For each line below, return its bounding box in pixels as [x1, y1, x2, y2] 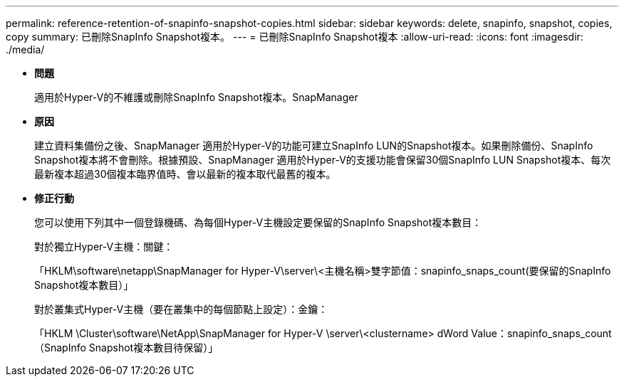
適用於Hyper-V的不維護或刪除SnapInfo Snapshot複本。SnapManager [34, 91, 358, 103]
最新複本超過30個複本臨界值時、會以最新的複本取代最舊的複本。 [34, 168, 336, 180]
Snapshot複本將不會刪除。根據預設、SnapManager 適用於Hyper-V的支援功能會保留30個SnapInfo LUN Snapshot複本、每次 [34, 154, 611, 166]
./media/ [6, 43, 45, 55]
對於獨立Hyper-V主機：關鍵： [34, 240, 174, 253]
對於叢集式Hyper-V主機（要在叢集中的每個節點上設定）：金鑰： [34, 303, 328, 315]
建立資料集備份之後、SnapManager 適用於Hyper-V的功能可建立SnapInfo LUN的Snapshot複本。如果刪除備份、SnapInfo [34, 139, 593, 152]
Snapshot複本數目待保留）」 [88, 341, 219, 354]
